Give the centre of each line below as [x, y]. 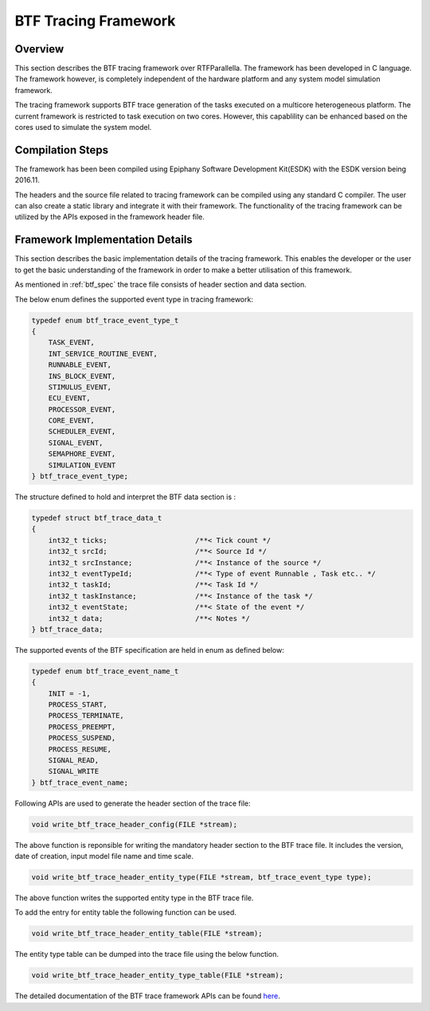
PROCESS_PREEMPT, [82, 727]
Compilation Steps [62, 150]
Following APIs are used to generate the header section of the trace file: [133, 803]
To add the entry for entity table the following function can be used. [125, 912]
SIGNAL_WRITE [74, 771]
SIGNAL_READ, [74, 760]
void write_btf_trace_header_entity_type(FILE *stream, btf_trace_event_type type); [201, 877]
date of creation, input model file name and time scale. [104, 857]
